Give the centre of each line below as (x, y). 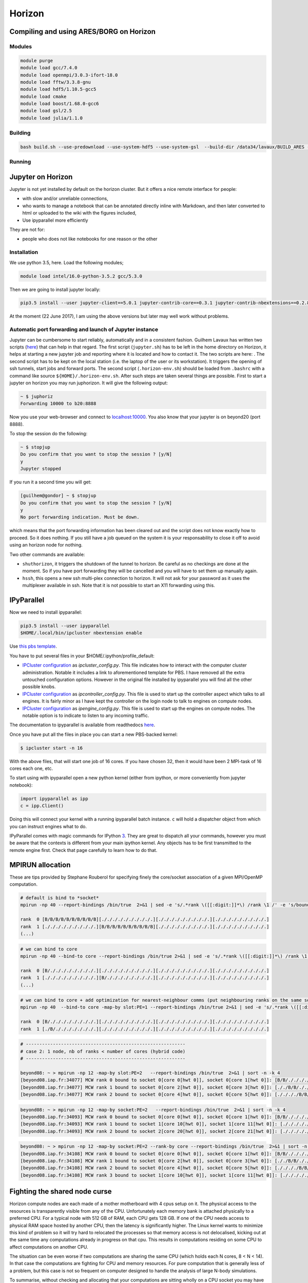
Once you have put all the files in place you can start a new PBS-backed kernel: (94, 734)
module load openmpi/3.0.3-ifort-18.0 (69, 75)
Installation (24, 252)
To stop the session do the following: (48, 434)
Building (20, 133)
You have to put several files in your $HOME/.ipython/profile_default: (82, 656)
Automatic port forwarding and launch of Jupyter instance (84, 329)
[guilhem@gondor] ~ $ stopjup (58, 496)
